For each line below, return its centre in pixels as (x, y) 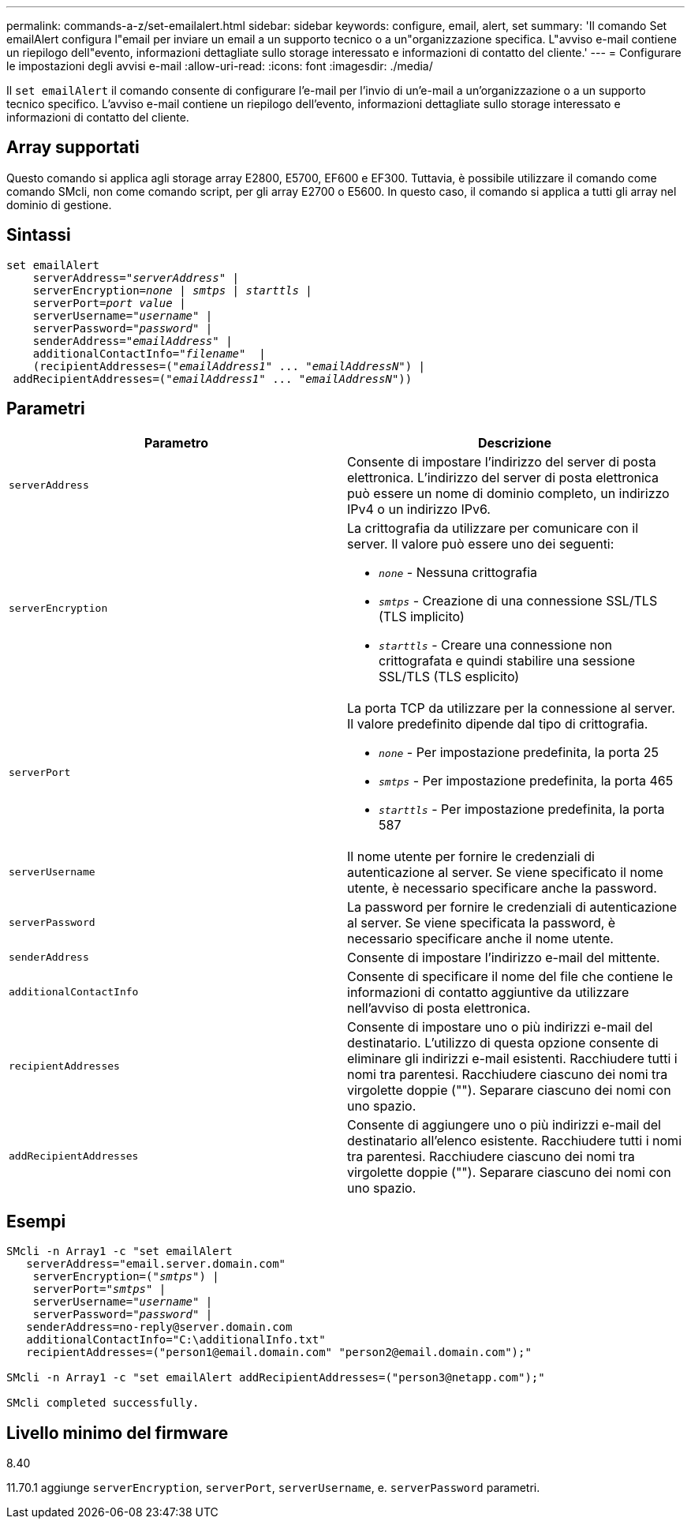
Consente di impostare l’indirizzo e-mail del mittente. (504, 957)
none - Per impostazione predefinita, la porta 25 (519, 752)
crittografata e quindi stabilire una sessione (507, 660)
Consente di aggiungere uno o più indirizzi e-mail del (504, 1124)
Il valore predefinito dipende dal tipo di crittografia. (498, 723)
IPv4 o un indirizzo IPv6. (419, 509)
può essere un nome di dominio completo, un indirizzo (508, 493)
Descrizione (515, 442)
